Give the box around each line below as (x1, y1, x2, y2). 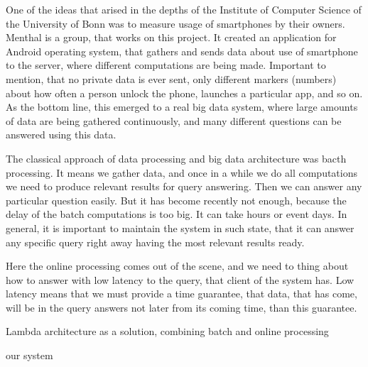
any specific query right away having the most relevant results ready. (6, 234, 305, 249)
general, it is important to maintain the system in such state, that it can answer (6, 220, 355, 235)
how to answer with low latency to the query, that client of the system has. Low (6, 272, 355, 287)
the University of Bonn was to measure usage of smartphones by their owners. (6, 16, 345, 31)
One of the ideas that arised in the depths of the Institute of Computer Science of (6, 2, 362, 16)
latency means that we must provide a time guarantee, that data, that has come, (6, 286, 357, 301)
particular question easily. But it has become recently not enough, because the (6, 192, 347, 207)
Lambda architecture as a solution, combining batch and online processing (6, 324, 329, 339)
